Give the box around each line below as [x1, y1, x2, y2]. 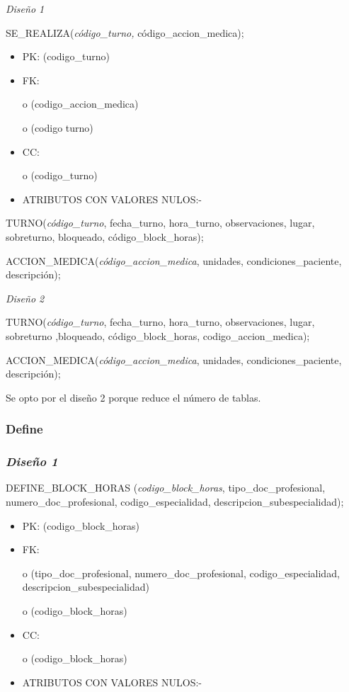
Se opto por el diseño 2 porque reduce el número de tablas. [6, 390, 261, 404]
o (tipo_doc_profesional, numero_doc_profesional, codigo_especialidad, [22, 565, 340, 580]
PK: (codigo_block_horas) [22, 518, 140, 533]
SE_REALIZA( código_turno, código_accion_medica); [6, 25, 244, 40]
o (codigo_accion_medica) [22, 96, 139, 111]
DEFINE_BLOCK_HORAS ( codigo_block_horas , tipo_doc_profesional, [6, 480, 326, 495]
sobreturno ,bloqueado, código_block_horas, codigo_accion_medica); [6, 328, 310, 343]
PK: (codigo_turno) [22, 49, 110, 64]
